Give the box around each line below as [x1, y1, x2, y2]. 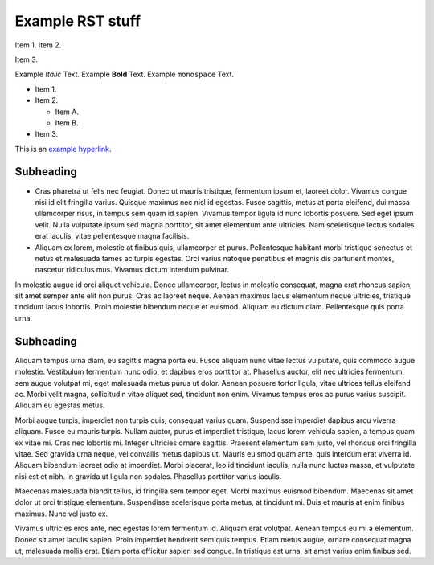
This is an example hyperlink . [14, 144, 112, 154]
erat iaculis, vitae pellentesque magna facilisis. [35, 231, 190, 241]
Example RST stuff [14, 12, 141, 30]
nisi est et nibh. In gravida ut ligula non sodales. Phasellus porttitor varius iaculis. [14, 471, 282, 481]
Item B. [55, 117, 79, 128]
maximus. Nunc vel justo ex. [14, 509, 108, 518]
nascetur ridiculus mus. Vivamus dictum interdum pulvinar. [35, 265, 229, 275]
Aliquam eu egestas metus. [14, 400, 105, 410]
